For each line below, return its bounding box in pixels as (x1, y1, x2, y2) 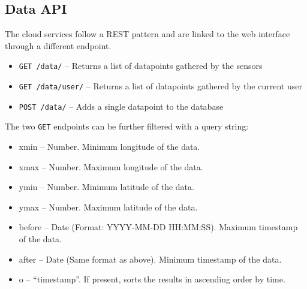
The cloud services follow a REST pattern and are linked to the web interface (5, 28, 290, 40)
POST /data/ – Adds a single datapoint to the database (19, 100, 224, 112)
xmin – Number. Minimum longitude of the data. (19, 140, 200, 153)
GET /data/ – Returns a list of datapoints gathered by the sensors (19, 59, 263, 72)
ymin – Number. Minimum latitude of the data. (19, 180, 194, 193)
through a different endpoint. (5, 39, 112, 52)
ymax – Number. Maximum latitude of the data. (19, 200, 198, 213)
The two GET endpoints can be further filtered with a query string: (5, 120, 249, 133)
